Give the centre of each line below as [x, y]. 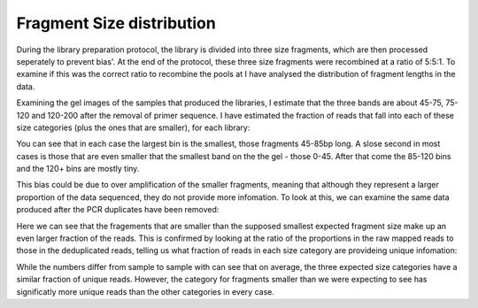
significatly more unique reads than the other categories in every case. [145, 291]
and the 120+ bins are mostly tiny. [78, 169]
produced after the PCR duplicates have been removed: [118, 210]
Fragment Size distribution [116, 23]
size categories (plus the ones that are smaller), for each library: [133, 127]
